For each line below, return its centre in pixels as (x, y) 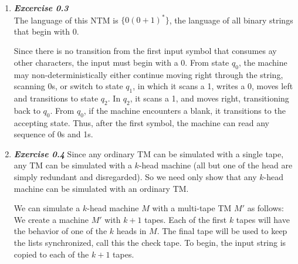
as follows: (266, 208)
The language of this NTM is (66, 20)
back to (27, 110)
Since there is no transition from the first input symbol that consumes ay (145, 51)
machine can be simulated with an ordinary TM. (101, 188)
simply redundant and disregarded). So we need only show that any (135, 177)
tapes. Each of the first (186, 219)
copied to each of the (51, 254)
